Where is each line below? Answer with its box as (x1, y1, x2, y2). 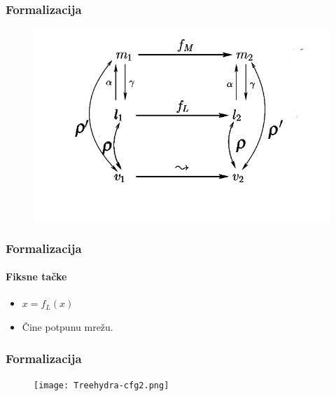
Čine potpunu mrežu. (22, 319, 113, 334)
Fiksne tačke (6, 269, 67, 284)
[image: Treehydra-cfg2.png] (34, 380, 169, 390)
